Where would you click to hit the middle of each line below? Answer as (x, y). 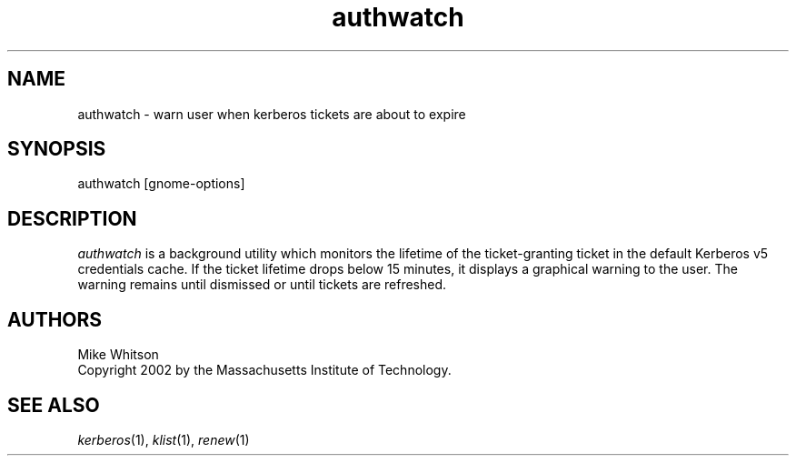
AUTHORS (55, 319)
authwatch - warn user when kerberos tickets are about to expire (272, 114)
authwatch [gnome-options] (161, 184)
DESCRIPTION (72, 218)
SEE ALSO (54, 405)
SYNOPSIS (57, 149)
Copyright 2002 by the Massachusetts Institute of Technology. (264, 370)
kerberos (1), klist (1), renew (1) (164, 439)
